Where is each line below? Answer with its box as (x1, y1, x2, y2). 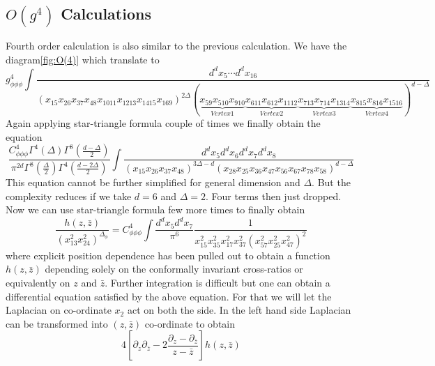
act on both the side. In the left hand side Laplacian (127, 303, 351, 317)
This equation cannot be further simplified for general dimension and (6, 175, 300, 190)
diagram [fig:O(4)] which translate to (6, 52, 160, 66)
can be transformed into (6, 316, 108, 330)
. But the (312, 175, 351, 190)
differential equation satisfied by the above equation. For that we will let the (6, 289, 332, 303)
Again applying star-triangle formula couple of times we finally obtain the (6, 116, 321, 130)
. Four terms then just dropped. (205, 188, 342, 203)
